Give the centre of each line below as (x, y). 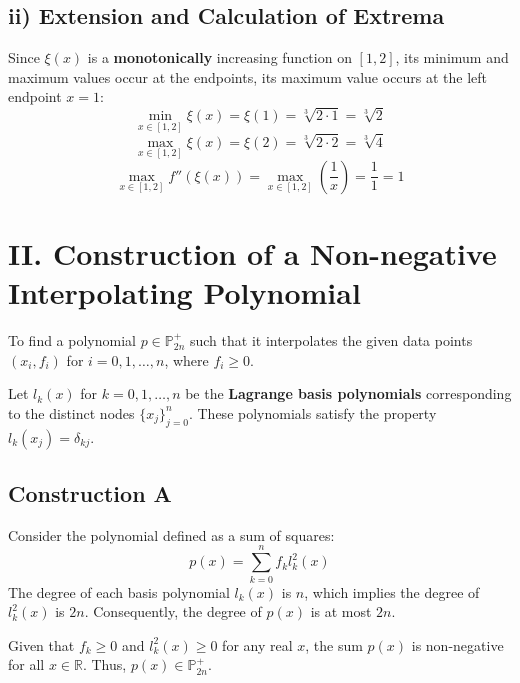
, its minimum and (452, 57)
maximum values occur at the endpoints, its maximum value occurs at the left (248, 76)
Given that (41, 644)
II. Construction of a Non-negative (252, 252)
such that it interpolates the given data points (331, 340)
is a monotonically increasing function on (219, 57)
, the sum (334, 644)
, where (186, 359)
